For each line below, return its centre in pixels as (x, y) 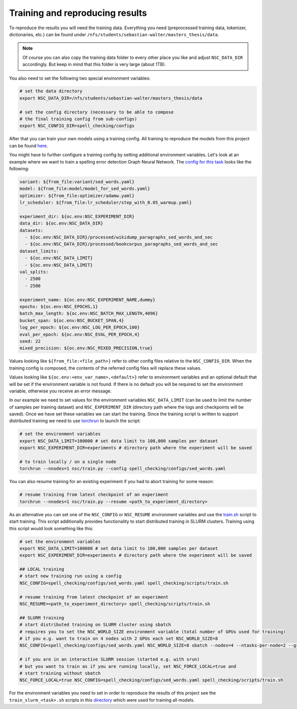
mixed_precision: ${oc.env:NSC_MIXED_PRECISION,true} (86, 348)
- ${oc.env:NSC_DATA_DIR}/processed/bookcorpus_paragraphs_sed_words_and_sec (122, 244)
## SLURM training (42, 618)
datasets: (31, 230)
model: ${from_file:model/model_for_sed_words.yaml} (85, 189)
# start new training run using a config (71, 576)
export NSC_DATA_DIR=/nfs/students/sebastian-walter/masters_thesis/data (111, 98)
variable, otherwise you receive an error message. (60, 391)
